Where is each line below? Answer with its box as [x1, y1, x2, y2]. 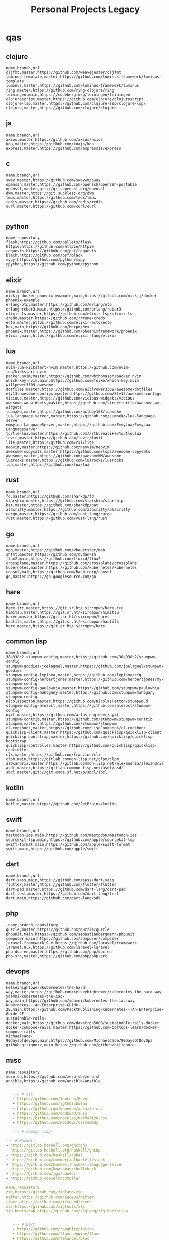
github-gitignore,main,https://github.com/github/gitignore [6, 1043, 135, 1048]
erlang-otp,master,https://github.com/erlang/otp [6, 302, 112, 307]
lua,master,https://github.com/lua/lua [6, 462, 90, 467]
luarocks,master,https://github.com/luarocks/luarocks [6, 458, 124, 463]
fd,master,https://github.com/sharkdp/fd [6, 494, 94, 499]
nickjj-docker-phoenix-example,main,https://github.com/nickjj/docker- [6, 293, 159, 299]
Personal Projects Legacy [30, 4, 140, 15]
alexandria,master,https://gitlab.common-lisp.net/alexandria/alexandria [6, 761, 164, 766]
